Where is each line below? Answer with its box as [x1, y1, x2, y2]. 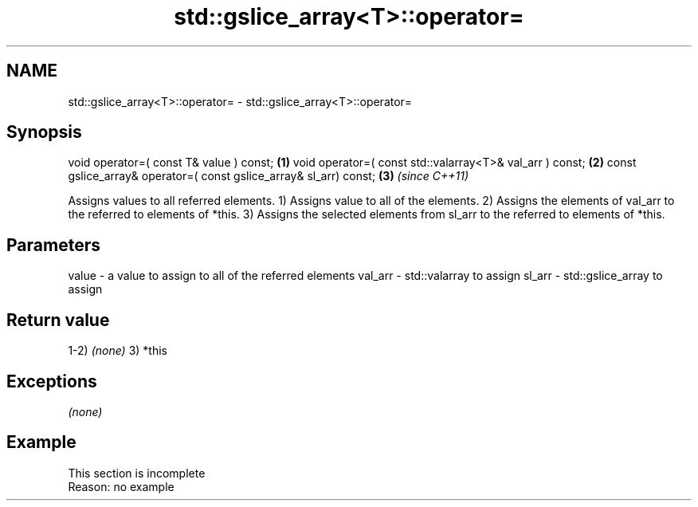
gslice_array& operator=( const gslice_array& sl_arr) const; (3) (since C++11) [68, 169, 469, 183]
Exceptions [6, 371, 97, 391]
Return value [6, 309, 110, 330]
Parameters [6, 234, 100, 255]
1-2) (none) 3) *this [68, 344, 167, 358]
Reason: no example [68, 479, 174, 493]
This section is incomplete [68, 466, 206, 480]
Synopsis [6, 122, 82, 143]
